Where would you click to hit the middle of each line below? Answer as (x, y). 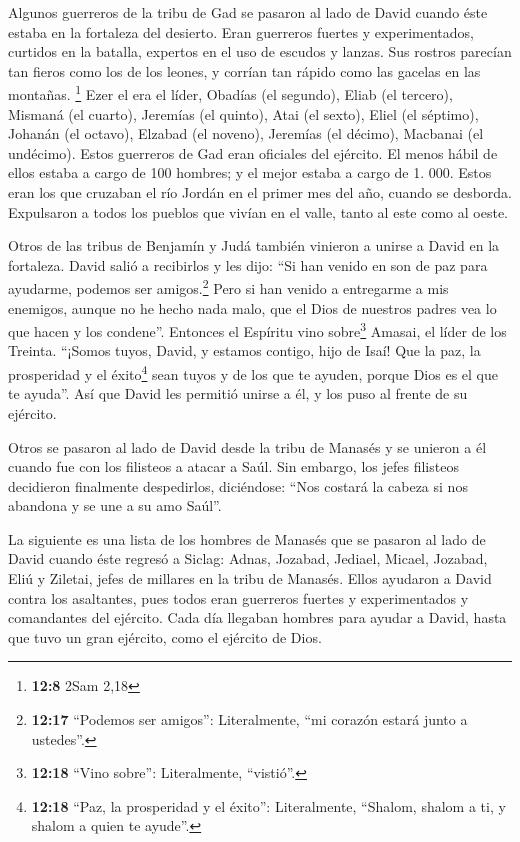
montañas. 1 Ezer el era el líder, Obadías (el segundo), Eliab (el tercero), (230, 93)
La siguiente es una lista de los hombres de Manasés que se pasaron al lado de (247, 538)
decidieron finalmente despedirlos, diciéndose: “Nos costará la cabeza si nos (238, 485)
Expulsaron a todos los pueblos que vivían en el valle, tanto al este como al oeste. (258, 211)
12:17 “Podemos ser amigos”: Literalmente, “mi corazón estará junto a (249, 719)
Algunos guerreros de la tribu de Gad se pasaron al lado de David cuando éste (248, 12)
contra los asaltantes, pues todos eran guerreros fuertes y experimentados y (238, 597)
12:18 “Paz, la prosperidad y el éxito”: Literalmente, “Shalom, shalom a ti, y (268, 805)
